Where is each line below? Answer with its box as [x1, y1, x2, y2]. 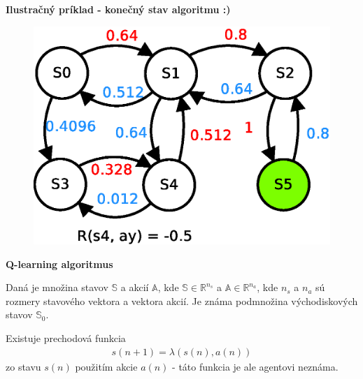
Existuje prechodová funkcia [6, 330, 126, 345]
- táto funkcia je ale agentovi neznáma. [172, 359, 339, 373]
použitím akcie [75, 359, 138, 373]
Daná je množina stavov [6, 280, 108, 295]
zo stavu [6, 359, 41, 373]
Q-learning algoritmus [6, 256, 113, 271]
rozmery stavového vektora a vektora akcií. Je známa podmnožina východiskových [6, 293, 358, 308]
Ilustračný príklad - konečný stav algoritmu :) [6, 2, 231, 16]
